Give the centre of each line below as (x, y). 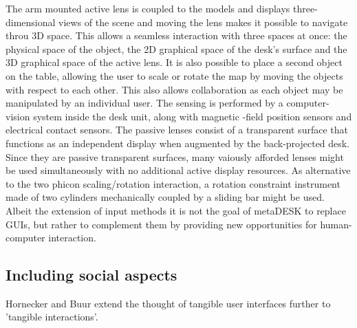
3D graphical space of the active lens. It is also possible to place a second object (174, 62)
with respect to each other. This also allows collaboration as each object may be (174, 89)
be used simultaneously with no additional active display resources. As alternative (178, 170)
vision (18, 116)
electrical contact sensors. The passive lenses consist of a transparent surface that (177, 130)
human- (336, 224)
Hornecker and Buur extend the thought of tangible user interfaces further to (168, 303)
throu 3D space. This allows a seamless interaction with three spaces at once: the (176, 35)
